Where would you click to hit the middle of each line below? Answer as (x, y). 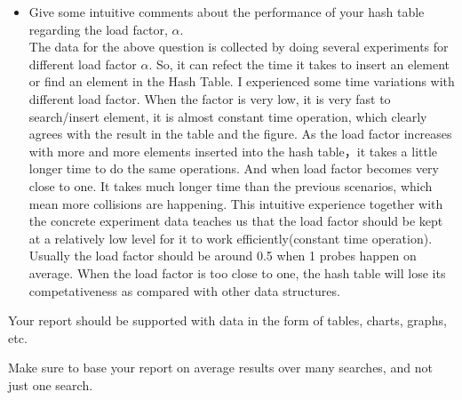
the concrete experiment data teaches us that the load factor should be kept (236, 221)
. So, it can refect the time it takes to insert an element (299, 64)
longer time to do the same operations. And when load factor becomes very (234, 168)
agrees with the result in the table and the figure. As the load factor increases (240, 134)
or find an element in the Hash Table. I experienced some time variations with (242, 81)
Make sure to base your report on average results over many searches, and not (220, 368)
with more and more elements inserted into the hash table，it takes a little (233, 151)
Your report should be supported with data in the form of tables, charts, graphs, (227, 320)
